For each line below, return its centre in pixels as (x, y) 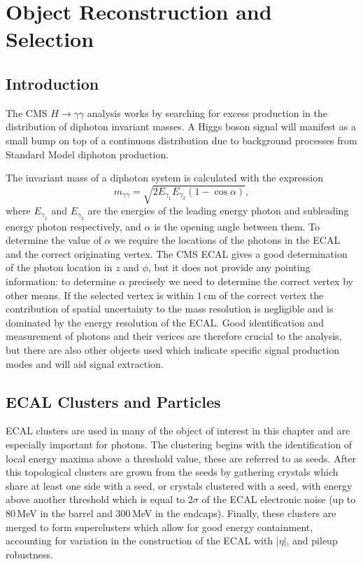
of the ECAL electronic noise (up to (279, 499)
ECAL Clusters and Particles (113, 401)
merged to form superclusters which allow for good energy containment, (159, 527)
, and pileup (312, 541)
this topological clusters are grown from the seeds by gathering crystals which (172, 472)
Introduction (52, 83)
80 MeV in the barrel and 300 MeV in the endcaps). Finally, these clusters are (171, 513)
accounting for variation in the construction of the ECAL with (140, 541)
